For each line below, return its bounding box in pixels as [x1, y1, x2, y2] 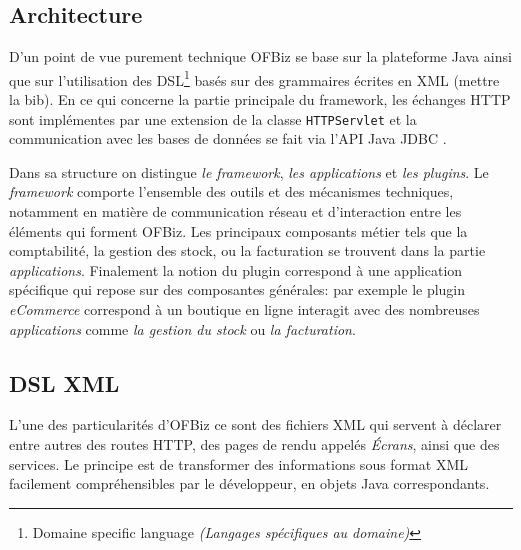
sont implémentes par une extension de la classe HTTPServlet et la [9, 108, 417, 129]
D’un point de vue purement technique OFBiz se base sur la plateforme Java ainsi [9, 46, 512, 67]
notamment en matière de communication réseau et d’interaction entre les [9, 201, 462, 222]
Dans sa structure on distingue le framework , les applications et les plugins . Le [9, 161, 489, 182]
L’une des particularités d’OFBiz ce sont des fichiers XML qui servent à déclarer [9, 414, 502, 435]
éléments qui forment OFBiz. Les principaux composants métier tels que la [9, 220, 468, 241]
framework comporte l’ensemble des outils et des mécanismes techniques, [9, 181, 454, 202]
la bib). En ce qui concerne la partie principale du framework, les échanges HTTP [9, 89, 511, 110]
